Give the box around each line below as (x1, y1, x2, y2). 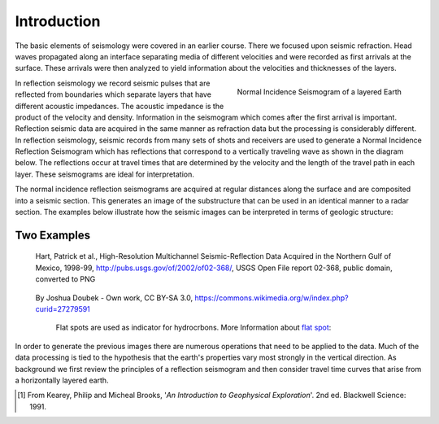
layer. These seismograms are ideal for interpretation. (15, 169, 194, 179)
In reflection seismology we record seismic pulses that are (15, 78, 211, 88)
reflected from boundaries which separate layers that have (15, 90, 211, 99)
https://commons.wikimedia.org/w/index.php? (194, 293, 349, 303)
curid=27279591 (35, 304, 91, 313)
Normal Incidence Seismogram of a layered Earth (237, 86, 402, 97)
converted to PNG (35, 274, 96, 284)
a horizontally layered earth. (15, 375, 109, 385)
